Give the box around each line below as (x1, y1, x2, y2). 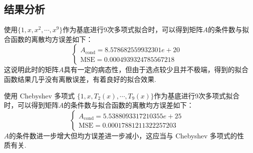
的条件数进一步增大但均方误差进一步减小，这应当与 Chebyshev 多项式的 (9, 130, 237, 140)
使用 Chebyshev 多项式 (4, 90, 75, 100)
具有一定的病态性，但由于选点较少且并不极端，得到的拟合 (63, 64, 249, 75)
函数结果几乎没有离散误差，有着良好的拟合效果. (4, 74, 156, 84)
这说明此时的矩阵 (4, 64, 59, 75)
